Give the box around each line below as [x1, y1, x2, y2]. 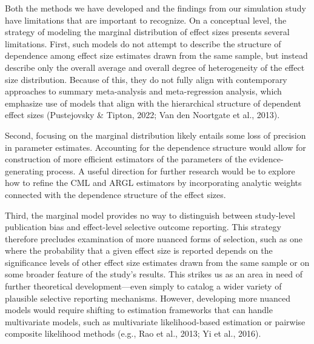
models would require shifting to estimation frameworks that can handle [5, 303, 273, 316]
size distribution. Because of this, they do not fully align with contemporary [5, 73, 287, 85]
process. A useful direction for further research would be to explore [46, 164, 295, 177]
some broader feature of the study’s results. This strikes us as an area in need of [5, 268, 302, 280]
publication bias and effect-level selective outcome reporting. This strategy [5, 220, 281, 233]
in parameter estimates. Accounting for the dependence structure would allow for [5, 141, 306, 153]
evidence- [249, 153, 284, 165]
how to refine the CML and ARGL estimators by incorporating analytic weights [5, 176, 302, 189]
